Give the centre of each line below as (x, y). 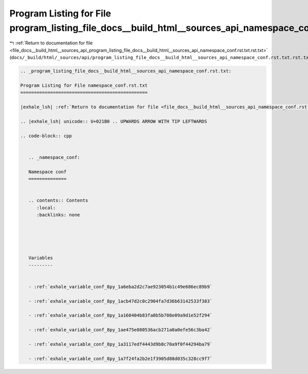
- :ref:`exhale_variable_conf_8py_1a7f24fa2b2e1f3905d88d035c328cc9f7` (121, 359)
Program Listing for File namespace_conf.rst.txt (84, 85)
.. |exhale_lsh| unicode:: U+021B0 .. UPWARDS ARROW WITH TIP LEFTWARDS (114, 121)
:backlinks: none (59, 215)
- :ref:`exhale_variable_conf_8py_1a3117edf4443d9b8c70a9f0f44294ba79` (121, 344)
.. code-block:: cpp (46, 136)
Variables (41, 258)
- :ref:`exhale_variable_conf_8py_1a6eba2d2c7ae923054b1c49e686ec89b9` (121, 287)
